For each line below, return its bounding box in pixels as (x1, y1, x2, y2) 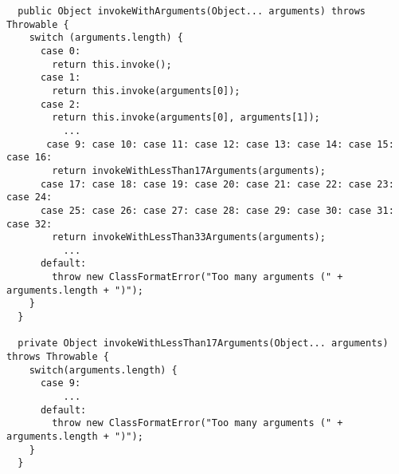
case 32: (6, 218, 53, 230)
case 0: (40, 45, 81, 57)
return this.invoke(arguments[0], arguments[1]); (52, 112, 320, 124)
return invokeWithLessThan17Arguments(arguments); (52, 164, 326, 176)
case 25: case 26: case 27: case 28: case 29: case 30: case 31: (40, 204, 394, 216)
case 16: (6, 152, 53, 164)
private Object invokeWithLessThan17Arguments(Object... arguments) (18, 338, 389, 350)
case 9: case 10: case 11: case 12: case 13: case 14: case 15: (46, 138, 394, 150)
